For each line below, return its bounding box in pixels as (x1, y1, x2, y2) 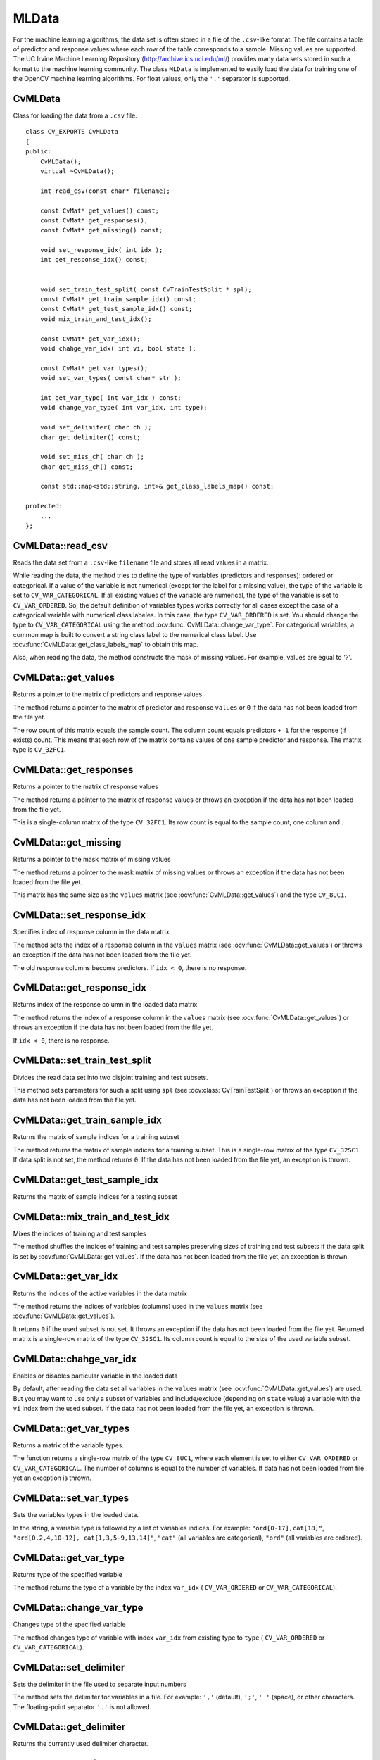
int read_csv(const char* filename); (39, 187, 170, 195)
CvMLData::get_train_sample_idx (13, 1114, 162, 1126)
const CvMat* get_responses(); (39, 216, 148, 225)
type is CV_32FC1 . (13, 746, 66, 754)
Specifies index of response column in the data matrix (13, 928, 170, 936)
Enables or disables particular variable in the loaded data (13, 1371, 178, 1380)
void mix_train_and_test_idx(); (39, 315, 152, 323)
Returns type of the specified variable (13, 1570, 122, 1578)
